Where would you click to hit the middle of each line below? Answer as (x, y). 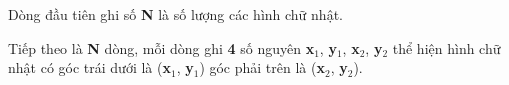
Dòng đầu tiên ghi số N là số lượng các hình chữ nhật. (175, 14)
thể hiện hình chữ (446, 47)
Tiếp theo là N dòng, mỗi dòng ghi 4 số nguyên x (161, 47)
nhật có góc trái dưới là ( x (89, 67)
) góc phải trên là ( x (262, 67)
